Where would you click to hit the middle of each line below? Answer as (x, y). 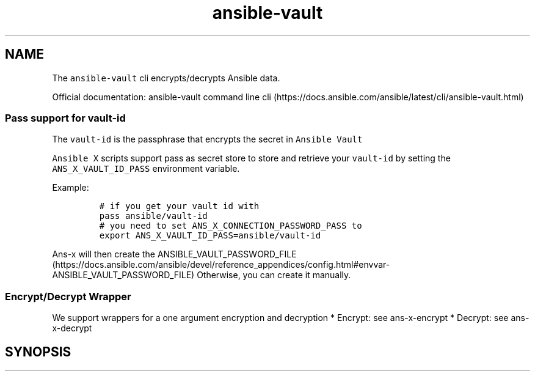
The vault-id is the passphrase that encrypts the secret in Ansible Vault (207, 139)
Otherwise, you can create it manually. (274, 275)
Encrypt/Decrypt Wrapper (68, 296)
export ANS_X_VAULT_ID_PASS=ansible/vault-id (210, 236)
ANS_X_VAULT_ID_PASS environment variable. (146, 169)
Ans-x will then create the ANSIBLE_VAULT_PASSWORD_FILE (174, 254)
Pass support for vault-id (65, 118)
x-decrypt (72, 328)
